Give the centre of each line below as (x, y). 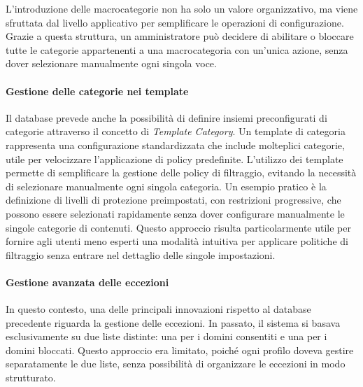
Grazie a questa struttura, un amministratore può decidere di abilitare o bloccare (180, 36)
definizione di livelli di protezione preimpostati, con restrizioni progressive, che (173, 200)
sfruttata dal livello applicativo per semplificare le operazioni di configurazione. (175, 22)
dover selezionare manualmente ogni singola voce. (111, 63)
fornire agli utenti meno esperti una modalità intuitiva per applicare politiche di (177, 241)
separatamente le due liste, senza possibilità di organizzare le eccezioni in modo (176, 364)
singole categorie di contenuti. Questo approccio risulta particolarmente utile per (178, 227)
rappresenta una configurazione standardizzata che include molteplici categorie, (175, 145)
